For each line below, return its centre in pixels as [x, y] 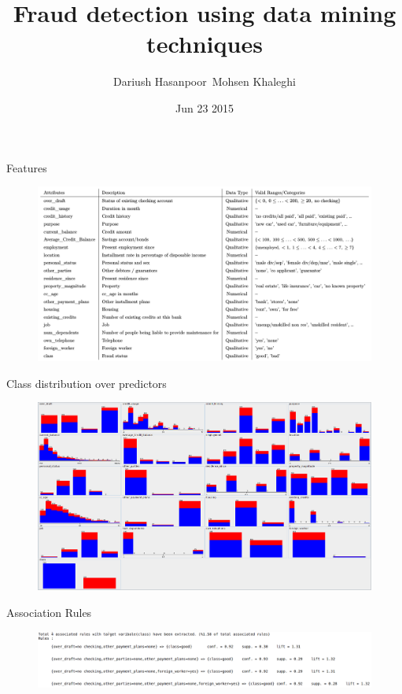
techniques [205, 44]
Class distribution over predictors [87, 383]
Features [27, 167]
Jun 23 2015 [205, 107]
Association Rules [49, 612]
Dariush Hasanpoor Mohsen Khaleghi [205, 81]
